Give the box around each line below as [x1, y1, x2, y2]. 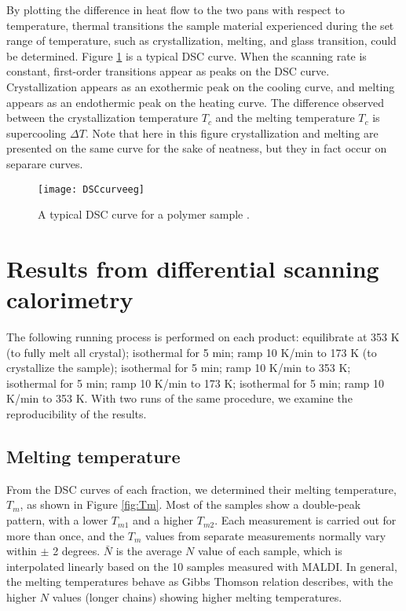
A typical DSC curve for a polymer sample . [38, 206, 250, 223]
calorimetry [6, 283, 134, 315]
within [6, 543, 37, 559]
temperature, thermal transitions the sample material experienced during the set [6, 17, 394, 33]
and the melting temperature [215, 109, 355, 126]
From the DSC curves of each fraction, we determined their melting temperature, [6, 480, 397, 497]
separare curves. [6, 155, 83, 171]
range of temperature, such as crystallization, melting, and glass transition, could [6, 32, 397, 49]
